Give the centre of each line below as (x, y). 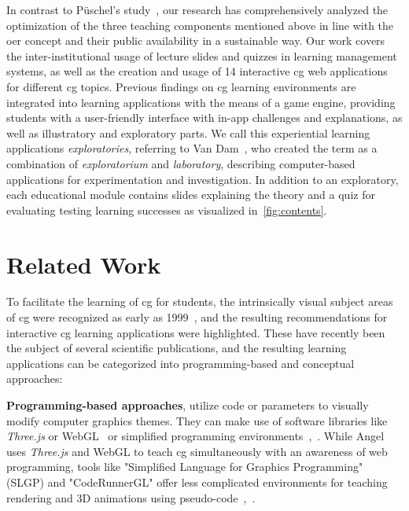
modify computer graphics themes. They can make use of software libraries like (197, 420)
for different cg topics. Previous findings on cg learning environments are (181, 86)
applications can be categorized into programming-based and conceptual (181, 363)
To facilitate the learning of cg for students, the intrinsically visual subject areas (200, 301)
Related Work (84, 264)
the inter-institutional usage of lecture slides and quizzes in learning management (202, 55)
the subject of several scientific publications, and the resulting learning (177, 348)
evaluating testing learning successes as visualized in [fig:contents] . (167, 210)
